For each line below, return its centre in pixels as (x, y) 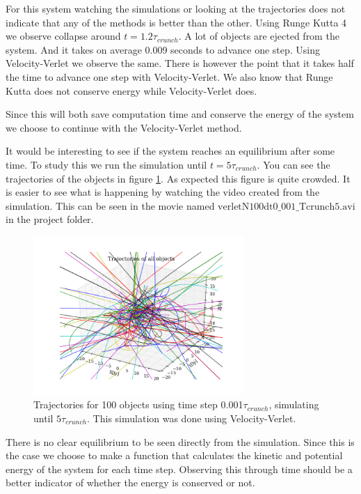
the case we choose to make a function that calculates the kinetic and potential (174, 455)
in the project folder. (50, 219)
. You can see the (294, 164)
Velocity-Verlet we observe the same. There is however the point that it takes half (180, 63)
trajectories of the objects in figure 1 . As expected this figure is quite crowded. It (178, 178)
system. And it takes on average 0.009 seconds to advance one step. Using (163, 49)
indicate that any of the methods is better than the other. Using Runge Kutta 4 (176, 22)
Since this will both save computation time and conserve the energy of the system (180, 114)
